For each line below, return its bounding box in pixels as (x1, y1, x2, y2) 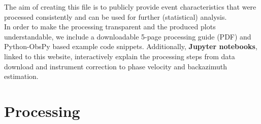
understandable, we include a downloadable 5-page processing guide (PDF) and (4, 31, 251, 42)
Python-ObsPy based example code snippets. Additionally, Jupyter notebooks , (4, 41, 257, 52)
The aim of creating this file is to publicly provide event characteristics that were (4, 2, 256, 12)
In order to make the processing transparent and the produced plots (4, 21, 216, 32)
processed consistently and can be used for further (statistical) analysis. (4, 11, 227, 22)
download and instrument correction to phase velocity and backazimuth (4, 61, 227, 71)
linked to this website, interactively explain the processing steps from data (4, 51, 235, 61)
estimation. (4, 71, 39, 81)
